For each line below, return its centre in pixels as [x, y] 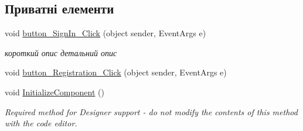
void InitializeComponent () [55, 92]
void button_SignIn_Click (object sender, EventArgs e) [105, 33]
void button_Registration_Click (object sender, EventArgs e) [116, 72]
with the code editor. [41, 123]
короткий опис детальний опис [61, 52]
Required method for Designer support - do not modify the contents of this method [151, 111]
